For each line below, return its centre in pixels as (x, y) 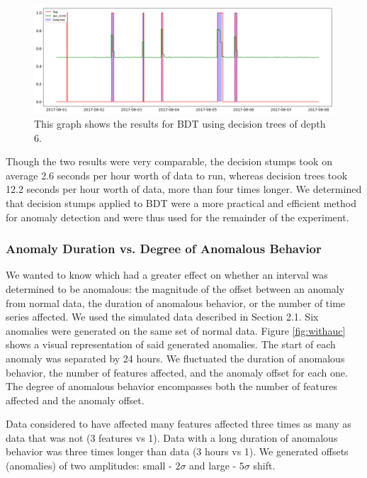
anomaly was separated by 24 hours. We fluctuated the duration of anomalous (175, 358)
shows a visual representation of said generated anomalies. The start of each (171, 344)
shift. (264, 466)
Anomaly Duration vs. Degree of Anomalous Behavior (164, 249)
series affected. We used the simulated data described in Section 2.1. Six (162, 317)
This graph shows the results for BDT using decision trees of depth (180, 123)
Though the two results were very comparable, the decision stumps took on (169, 161)
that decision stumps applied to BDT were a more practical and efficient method (181, 202)
